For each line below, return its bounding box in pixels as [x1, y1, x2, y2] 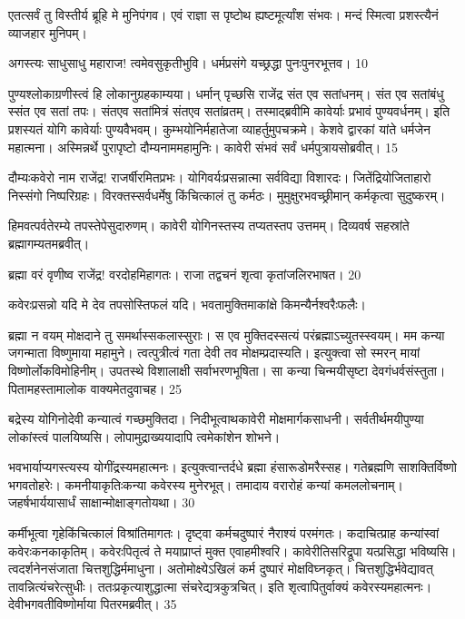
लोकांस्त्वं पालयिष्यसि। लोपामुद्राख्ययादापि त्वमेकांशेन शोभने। [8, 427, 281, 446]
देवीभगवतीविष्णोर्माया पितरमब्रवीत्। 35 [8, 594, 177, 614]
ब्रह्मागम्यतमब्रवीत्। [8, 233, 90, 252]
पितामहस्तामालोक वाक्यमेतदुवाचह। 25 [8, 378, 183, 398]
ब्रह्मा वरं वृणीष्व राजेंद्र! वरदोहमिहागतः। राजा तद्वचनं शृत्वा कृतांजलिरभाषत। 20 [8, 264, 361, 283]
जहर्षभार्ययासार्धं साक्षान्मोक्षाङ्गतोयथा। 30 [8, 493, 195, 512]
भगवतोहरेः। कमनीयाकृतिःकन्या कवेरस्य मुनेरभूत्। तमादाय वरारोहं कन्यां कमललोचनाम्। [8, 475, 403, 494]
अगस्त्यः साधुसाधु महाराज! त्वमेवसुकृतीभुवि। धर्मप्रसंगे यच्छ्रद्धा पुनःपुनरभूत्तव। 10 [8, 54, 369, 73]
